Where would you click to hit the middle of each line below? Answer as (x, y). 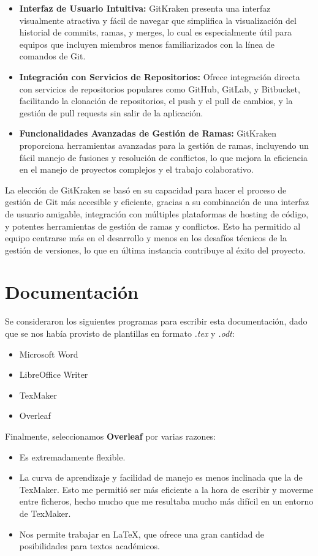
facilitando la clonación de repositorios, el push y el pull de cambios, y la (156, 101)
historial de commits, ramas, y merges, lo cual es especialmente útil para (156, 32)
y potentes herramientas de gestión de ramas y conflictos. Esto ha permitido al (153, 226)
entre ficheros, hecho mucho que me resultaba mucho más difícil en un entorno (166, 501)
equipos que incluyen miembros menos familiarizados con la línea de (147, 44)
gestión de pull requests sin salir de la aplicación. (111, 112)
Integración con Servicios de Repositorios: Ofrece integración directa (160, 76)
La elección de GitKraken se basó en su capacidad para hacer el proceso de (146, 190)
